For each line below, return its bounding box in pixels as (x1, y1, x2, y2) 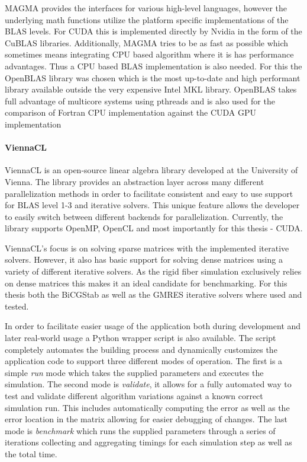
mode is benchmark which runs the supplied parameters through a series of (5, 424, 276, 436)
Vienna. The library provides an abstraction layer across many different (5, 175, 264, 187)
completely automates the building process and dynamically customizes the (5, 343, 277, 355)
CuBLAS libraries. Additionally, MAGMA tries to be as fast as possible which (5, 36, 289, 49)
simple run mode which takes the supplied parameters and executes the (5, 366, 264, 378)
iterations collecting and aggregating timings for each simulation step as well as (5, 436, 292, 448)
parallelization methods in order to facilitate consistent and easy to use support (5, 187, 293, 199)
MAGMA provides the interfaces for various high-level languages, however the (5, 2, 287, 14)
